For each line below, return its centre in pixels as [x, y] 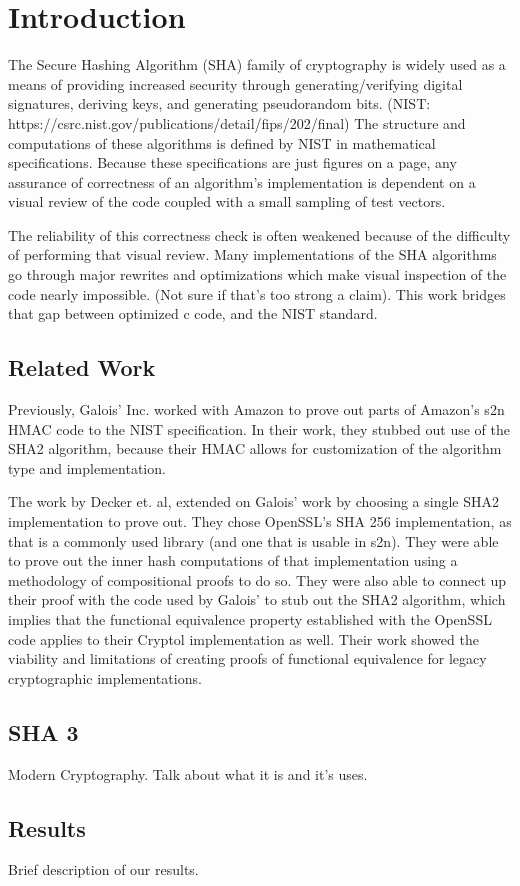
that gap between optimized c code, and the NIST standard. [193, 313]
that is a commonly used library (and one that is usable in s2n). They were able [253, 540]
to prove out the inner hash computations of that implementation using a [233, 560]
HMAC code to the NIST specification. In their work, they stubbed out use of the [259, 428]
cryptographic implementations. [105, 677]
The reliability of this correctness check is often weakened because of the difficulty [259, 234]
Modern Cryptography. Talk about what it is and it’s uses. [188, 773]
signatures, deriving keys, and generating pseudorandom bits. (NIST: [219, 103]
